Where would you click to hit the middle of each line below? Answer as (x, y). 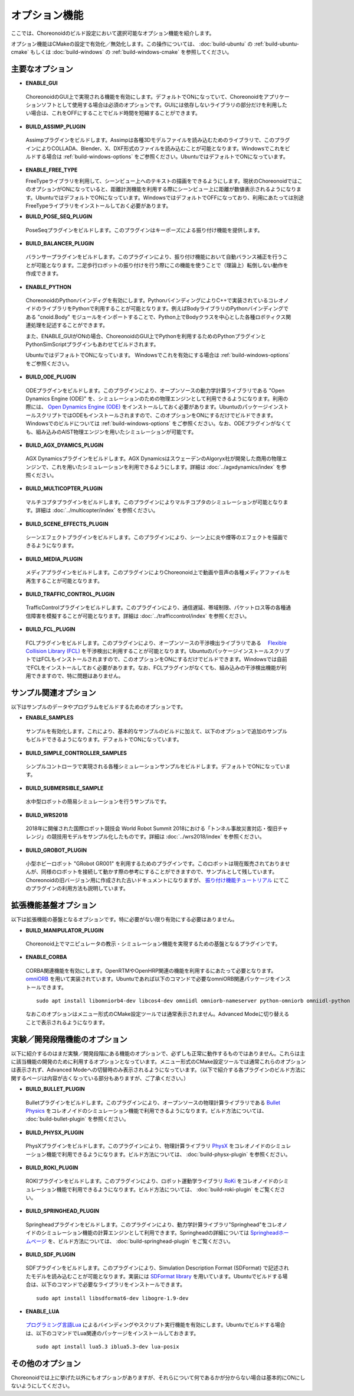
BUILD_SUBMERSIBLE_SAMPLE (65, 788)
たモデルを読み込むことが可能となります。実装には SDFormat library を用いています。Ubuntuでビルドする (154, 1276)
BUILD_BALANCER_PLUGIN (60, 244)
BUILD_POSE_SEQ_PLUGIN (59, 216)
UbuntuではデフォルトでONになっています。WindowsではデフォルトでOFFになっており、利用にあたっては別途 (170, 197)
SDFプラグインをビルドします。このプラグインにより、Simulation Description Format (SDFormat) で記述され (157, 1268)
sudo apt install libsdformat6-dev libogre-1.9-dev (112, 1298)
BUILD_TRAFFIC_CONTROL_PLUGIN (70, 594)
